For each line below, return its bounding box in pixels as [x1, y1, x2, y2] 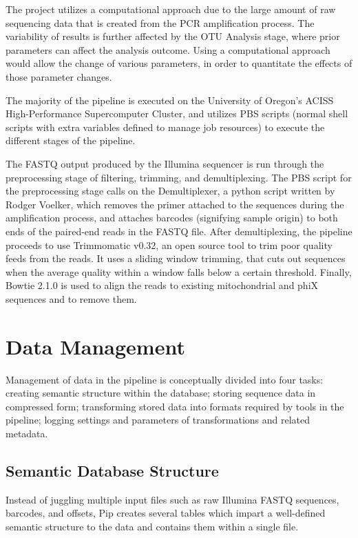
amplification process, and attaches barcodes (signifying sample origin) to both [6, 210, 338, 225]
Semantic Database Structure [6, 459, 219, 481]
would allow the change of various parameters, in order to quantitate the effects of [6, 56, 352, 70]
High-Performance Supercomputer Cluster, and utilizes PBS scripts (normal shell [6, 106, 348, 121]
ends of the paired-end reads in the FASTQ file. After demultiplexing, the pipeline [6, 223, 352, 238]
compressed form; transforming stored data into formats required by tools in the [6, 399, 344, 413]
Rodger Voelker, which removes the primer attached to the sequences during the [6, 197, 344, 211]
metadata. [6, 426, 48, 440]
